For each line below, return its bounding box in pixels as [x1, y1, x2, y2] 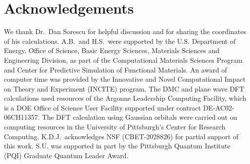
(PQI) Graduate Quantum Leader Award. [4, 150, 129, 160]
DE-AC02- [203, 102, 234, 112]
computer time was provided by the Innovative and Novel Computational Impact [4, 74, 246, 84]
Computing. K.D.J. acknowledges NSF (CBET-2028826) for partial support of [4, 131, 239, 141]
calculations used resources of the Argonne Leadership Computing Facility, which [4, 93, 247, 103]
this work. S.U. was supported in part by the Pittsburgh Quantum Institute [4, 141, 231, 151]
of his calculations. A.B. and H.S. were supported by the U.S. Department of [4, 36, 236, 46]
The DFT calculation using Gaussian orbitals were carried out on [42, 112, 237, 122]
